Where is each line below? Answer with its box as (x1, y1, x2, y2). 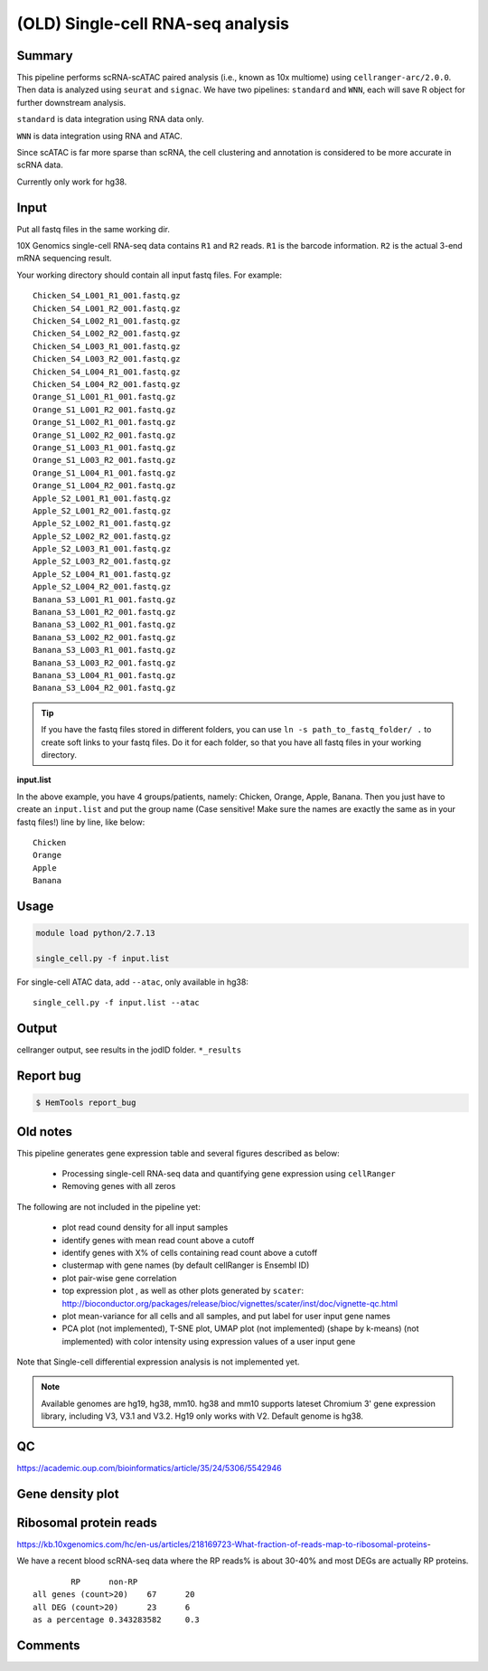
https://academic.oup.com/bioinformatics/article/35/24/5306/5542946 (16, 1463, 282, 1474)
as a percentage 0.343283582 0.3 (33, 1615, 201, 1625)
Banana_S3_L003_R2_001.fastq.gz (33, 657, 176, 668)
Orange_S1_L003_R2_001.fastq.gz (33, 455, 176, 466)
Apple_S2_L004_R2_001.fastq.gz (33, 581, 172, 592)
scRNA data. (16, 159, 63, 171)
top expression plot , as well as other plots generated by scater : (61, 1285, 305, 1297)
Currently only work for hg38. (16, 176, 127, 187)
